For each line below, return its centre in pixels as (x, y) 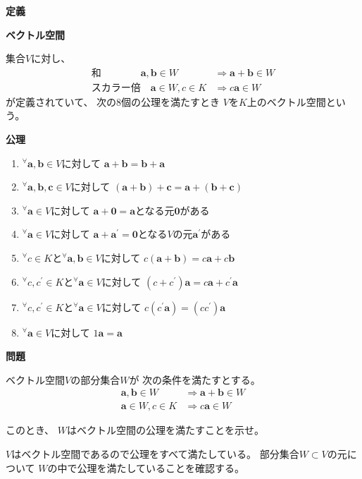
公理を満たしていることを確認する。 (161, 467)
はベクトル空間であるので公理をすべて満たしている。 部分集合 (155, 454)
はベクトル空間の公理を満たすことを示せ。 (165, 430)
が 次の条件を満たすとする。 (195, 379)
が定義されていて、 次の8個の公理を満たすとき (113, 101)
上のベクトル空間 (286, 101)
